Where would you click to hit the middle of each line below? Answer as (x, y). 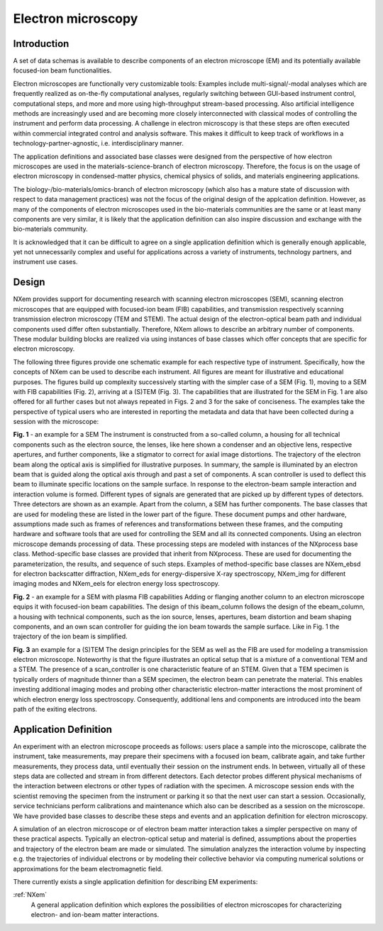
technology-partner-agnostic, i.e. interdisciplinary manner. (98, 143)
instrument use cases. (45, 262)
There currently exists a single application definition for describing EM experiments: (135, 882)
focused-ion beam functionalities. (62, 70)
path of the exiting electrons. (55, 709)
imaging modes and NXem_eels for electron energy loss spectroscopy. (116, 584)
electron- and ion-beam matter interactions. (95, 915)
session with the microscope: (56, 422)
